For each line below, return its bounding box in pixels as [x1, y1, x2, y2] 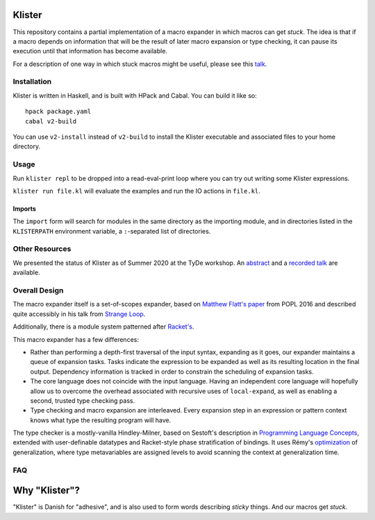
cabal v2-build [25, 117, 77, 125]
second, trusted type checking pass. [30, 396, 135, 405]
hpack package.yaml [25, 107, 92, 116]
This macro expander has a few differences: [12, 335, 139, 343]
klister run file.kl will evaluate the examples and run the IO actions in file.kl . [12, 187, 260, 195]
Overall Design [12, 286, 64, 295]
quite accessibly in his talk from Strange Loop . [12, 309, 146, 318]
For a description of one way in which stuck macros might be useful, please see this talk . [12, 60, 267, 68]
